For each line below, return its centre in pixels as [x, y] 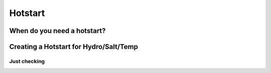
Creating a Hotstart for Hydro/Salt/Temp [74, 47]
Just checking [27, 61]
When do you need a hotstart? [57, 31]
